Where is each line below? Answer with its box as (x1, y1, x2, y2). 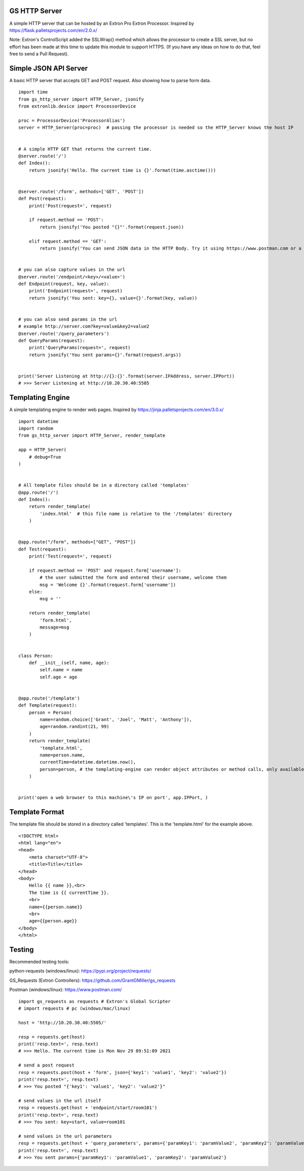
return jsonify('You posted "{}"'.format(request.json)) (40, 224, 184, 230)
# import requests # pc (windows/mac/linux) (18, 1006, 131, 1012)
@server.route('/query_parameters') (18, 330, 109, 336)
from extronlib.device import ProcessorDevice (18, 104, 136, 109)
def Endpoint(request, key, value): (18, 281, 109, 287)
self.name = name (40, 667, 83, 673)
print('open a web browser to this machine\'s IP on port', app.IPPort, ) (18, 795, 208, 801)
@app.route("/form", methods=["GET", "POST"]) (18, 539, 136, 545)
